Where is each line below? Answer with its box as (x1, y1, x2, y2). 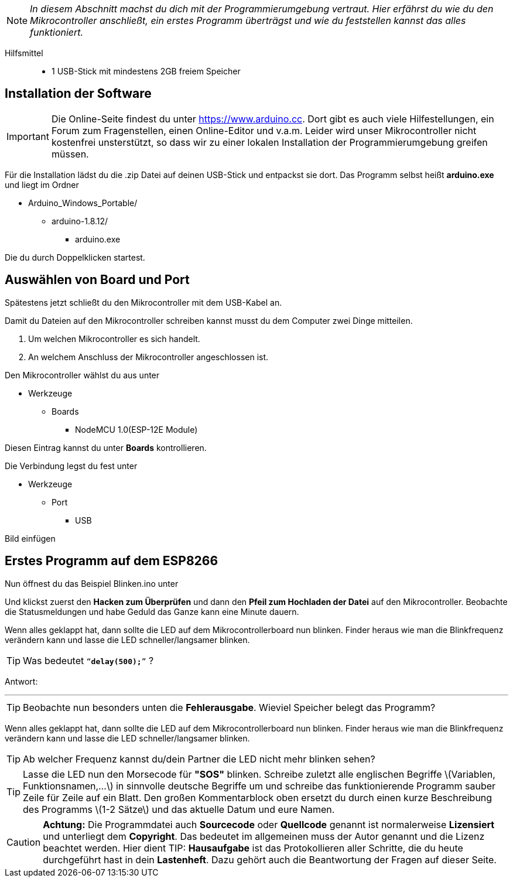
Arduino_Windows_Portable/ (28, 197, 138, 208)
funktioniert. (30, 26, 84, 38)
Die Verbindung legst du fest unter (5, 460, 138, 471)
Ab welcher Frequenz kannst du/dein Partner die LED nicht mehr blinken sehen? (23, 753, 375, 765)
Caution (6, 836, 41, 848)
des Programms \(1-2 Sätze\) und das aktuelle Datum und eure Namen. (23, 803, 335, 815)
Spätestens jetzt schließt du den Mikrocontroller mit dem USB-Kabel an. (5, 297, 282, 307)
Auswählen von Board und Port (5, 272, 190, 288)
